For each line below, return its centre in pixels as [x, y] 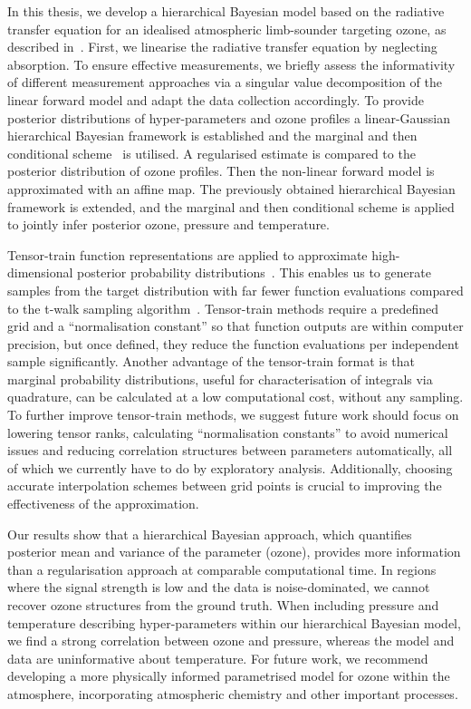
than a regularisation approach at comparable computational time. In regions [222, 569]
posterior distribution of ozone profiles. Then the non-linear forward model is [221, 171]
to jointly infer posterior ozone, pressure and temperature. [168, 224]
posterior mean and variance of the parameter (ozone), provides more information [234, 552]
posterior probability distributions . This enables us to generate [254, 272]
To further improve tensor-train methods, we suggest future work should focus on [233, 415]
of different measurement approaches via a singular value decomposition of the [225, 82]
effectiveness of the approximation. [103, 504]
